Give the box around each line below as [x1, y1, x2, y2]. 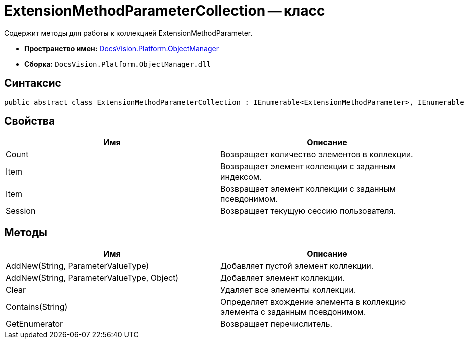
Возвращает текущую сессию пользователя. [220, 206, 396, 216]
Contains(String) [6, 302, 68, 312]
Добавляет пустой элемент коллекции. [220, 261, 374, 271]
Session [6, 206, 36, 216]
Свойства [4, 115, 55, 128]
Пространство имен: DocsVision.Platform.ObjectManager [24, 44, 219, 53]
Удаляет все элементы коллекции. [220, 285, 356, 295]
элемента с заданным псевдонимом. [220, 307, 366, 317]
